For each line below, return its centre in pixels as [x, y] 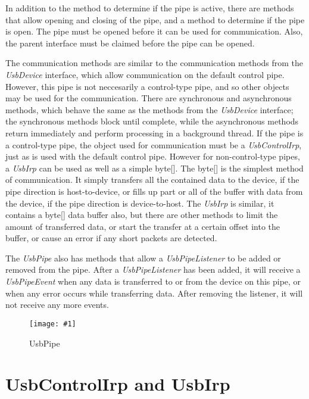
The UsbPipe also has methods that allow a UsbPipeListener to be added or [143, 258]
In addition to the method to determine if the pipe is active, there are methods [150, 8]
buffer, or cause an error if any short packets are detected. [111, 238]
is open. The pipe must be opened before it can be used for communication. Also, [154, 31]
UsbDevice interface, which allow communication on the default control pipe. [145, 74]
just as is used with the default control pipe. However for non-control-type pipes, [153, 156]
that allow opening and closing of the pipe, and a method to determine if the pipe [155, 19]
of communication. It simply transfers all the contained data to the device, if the [152, 180]
